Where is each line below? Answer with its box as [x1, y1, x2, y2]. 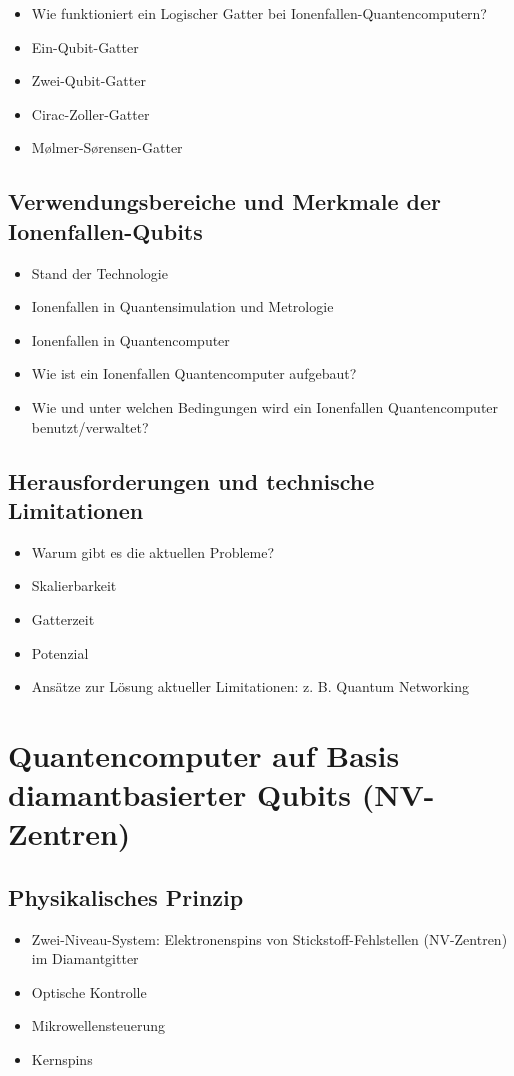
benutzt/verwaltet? [31, 416, 149, 437]
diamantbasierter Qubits [8, 774, 352, 815]
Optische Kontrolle [31, 981, 147, 1002]
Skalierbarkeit [31, 575, 117, 596]
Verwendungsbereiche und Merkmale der [8, 186, 441, 217]
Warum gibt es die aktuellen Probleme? [31, 541, 275, 562]
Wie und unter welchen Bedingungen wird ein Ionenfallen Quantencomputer [31, 396, 499, 417]
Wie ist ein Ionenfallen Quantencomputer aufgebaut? [31, 363, 357, 384]
